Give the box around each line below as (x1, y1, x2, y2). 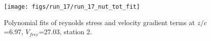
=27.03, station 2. (38, 27, 92, 37)
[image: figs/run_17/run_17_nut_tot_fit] (4, 3, 140, 10)
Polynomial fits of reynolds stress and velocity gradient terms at (4, 17, 195, 27)
